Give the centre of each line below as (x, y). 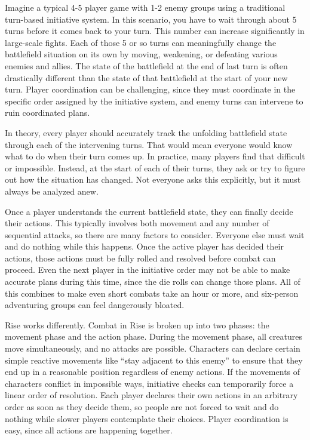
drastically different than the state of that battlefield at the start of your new (146, 77)
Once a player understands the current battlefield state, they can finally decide (149, 211)
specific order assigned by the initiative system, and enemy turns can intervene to (154, 101)
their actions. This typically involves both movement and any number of (137, 223)
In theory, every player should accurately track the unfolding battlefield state (146, 132)
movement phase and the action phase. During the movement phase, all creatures (154, 336)
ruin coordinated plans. (47, 113)
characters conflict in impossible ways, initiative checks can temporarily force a (149, 383)
